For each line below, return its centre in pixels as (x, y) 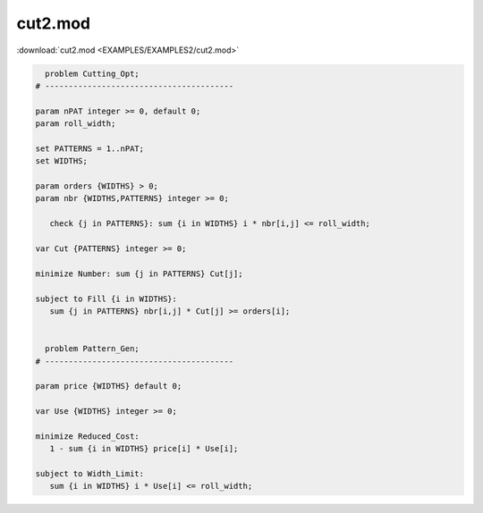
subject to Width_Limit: (90, 474)
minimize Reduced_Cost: (88, 436)
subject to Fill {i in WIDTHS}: (106, 299)
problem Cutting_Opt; (93, 73)
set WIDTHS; (62, 161)
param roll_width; (76, 124)
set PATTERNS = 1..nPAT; (90, 148)
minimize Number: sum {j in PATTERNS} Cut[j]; (139, 273)
